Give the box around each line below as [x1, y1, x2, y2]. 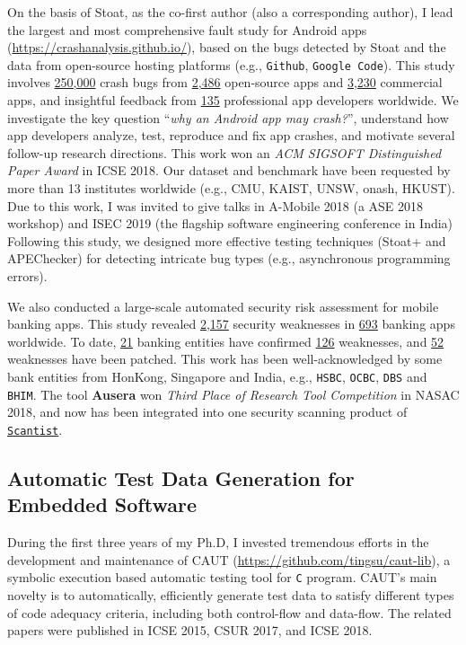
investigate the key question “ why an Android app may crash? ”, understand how [7, 108, 449, 127]
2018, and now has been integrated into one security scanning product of [7, 402, 408, 421]
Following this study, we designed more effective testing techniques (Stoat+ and [7, 231, 446, 250]
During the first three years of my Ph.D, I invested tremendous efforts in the [7, 533, 429, 552]
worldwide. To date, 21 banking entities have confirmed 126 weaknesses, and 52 [7, 331, 444, 350]
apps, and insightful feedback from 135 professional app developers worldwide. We [7, 91, 459, 110]
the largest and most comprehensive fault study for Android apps [7, 20, 367, 39]
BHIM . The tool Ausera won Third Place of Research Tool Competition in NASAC [7, 384, 460, 403]
